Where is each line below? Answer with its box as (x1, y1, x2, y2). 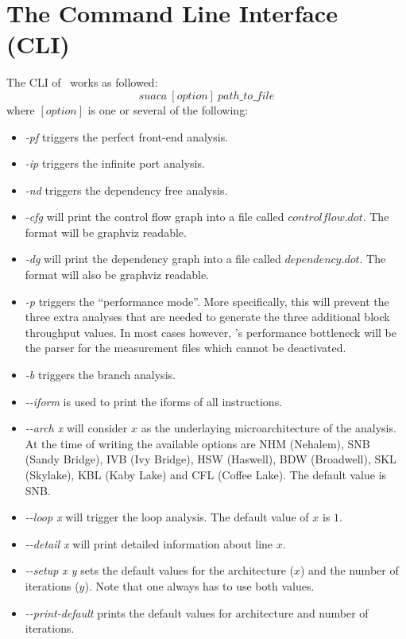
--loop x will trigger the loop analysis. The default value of (25, 509, 309, 525)
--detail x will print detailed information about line (25, 535, 273, 552)
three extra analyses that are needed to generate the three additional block (25, 308, 390, 325)
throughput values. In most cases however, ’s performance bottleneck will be (25, 323, 396, 340)
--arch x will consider (25, 420, 128, 436)
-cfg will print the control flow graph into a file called (25, 208, 284, 225)
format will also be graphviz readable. (25, 266, 210, 283)
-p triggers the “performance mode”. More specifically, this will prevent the (25, 292, 389, 309)
